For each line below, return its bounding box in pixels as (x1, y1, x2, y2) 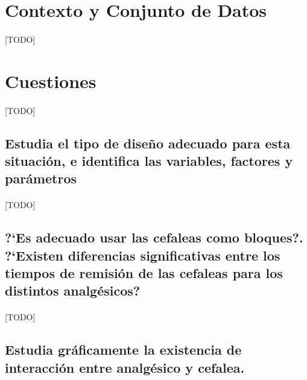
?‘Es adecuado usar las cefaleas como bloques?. (5, 228, 303, 247)
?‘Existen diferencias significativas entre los (5, 245, 280, 264)
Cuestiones (5, 68, 97, 93)
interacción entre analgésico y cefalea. (5, 358, 245, 376)
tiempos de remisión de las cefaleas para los (5, 264, 283, 282)
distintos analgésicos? (5, 281, 141, 300)
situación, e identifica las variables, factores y (5, 151, 293, 169)
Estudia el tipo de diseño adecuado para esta (5, 133, 291, 152)
